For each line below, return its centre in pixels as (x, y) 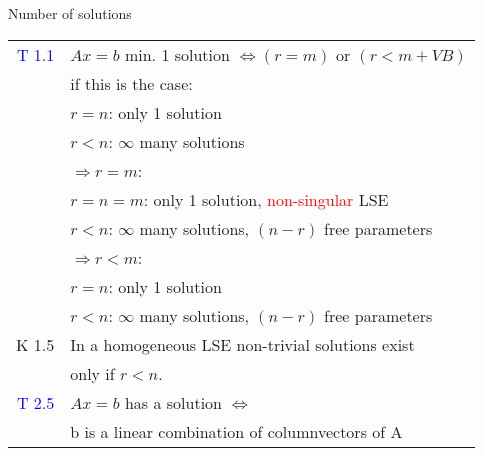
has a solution (173, 402)
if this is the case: (131, 83)
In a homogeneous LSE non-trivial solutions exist (242, 344)
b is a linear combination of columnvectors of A (236, 431)
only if (92, 373)
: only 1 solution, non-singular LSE (266, 199)
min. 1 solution (177, 54)
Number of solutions (70, 13)
